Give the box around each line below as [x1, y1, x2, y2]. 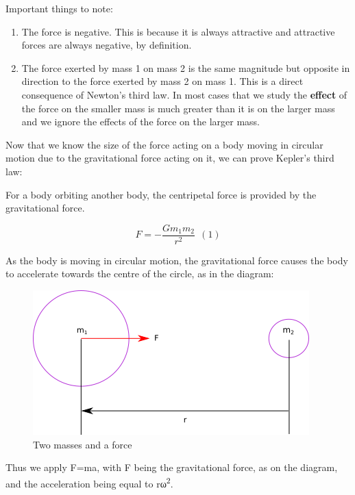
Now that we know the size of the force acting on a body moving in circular [5, 137, 323, 151]
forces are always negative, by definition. [21, 38, 192, 52]
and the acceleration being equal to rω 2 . [5, 474, 173, 490]
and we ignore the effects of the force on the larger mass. [21, 114, 260, 129]
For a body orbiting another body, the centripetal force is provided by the [5, 187, 317, 201]
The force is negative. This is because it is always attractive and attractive [21, 24, 335, 38]
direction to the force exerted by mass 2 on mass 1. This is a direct [21, 74, 304, 88]
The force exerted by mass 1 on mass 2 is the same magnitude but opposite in [21, 60, 350, 75]
